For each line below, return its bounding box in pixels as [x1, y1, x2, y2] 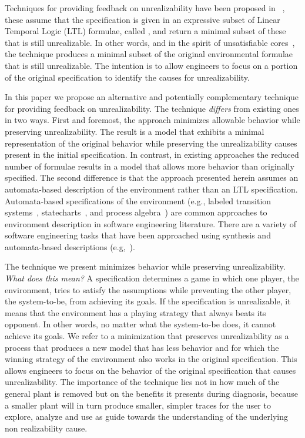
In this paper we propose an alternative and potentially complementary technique [5, 91, 299, 103]
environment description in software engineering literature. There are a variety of [5, 217, 296, 230]
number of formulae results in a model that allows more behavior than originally [5, 160, 294, 172]
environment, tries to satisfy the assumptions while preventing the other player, [5, 283, 291, 296]
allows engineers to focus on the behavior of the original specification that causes [5, 364, 296, 376]
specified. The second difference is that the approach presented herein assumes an [5, 171, 299, 184]
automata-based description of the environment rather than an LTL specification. [5, 182, 298, 195]
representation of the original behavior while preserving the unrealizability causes [5, 137, 297, 149]
